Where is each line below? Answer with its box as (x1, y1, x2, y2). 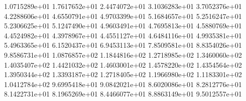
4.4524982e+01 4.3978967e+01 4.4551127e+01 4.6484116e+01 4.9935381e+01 (4, 30, 242, 40)
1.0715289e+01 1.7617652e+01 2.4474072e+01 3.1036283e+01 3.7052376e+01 (4, 1, 242, 11)
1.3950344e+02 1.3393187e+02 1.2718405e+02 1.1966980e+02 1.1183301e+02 (4, 69, 242, 80)
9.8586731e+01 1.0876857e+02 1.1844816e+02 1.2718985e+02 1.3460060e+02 (4, 49, 242, 60)
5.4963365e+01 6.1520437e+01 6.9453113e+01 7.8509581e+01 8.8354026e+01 (4, 40, 242, 50)
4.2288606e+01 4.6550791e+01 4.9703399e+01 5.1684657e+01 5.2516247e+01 (4, 10, 242, 21)
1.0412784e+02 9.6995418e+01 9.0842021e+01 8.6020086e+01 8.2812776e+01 (4, 79, 242, 89)
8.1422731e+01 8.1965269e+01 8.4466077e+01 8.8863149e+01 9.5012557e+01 (4, 89, 242, 99)
